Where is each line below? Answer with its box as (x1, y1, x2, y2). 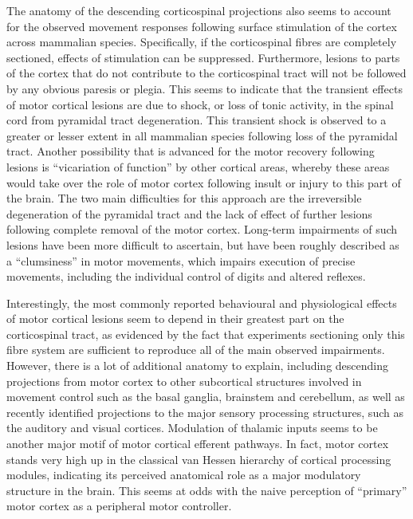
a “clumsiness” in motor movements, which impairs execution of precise (6, 252, 356, 269)
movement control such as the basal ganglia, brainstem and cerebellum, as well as (6, 388, 405, 405)
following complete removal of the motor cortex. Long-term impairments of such (6, 221, 398, 238)
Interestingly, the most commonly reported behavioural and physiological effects (6, 294, 397, 311)
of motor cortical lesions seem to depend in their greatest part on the (6, 310, 344, 327)
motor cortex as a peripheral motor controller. (6, 497, 232, 514)
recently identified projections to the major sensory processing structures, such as (6, 403, 403, 420)
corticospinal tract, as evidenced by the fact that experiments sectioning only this (6, 325, 405, 342)
